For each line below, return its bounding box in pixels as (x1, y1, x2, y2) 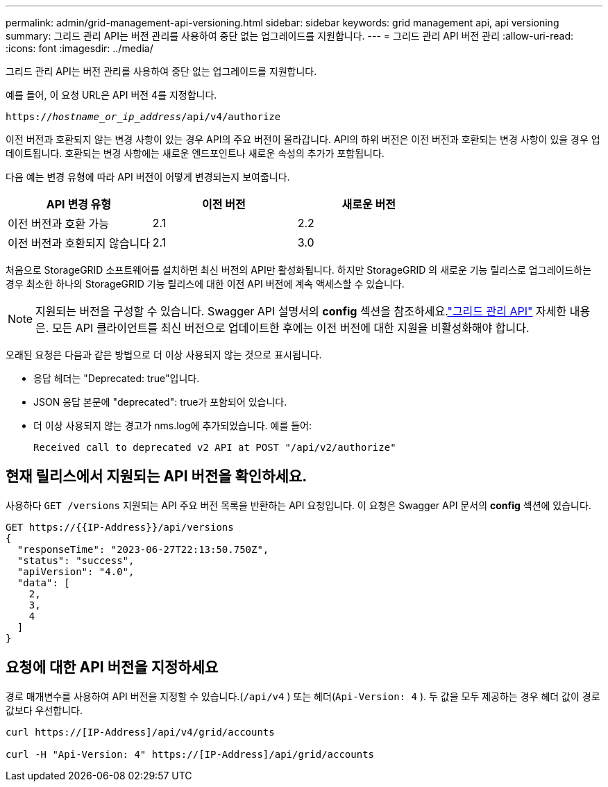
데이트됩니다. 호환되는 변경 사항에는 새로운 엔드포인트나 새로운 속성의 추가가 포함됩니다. (6, 147, 385, 159)
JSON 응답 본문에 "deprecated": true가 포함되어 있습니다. (33, 396, 287, 408)
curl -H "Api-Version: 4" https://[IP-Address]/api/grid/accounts (6, 748, 375, 760)
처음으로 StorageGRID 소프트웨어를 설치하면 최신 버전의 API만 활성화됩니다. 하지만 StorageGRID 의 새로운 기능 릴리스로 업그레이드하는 (6, 264, 592, 276)
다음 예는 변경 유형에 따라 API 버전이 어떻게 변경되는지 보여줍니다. (6, 171, 290, 183)
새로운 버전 (341, 197, 396, 211)
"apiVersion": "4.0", (17, 565, 135, 577)
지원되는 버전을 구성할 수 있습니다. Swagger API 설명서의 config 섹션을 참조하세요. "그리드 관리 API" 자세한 (35, 304, 567, 318)
